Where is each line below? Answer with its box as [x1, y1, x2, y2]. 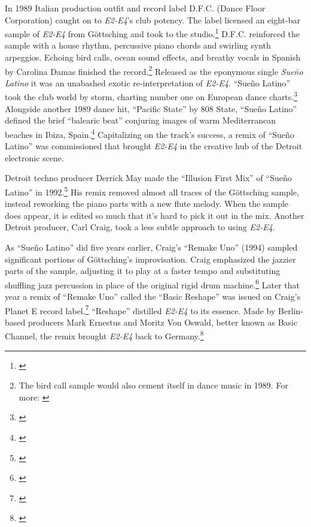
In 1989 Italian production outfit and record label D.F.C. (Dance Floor [5, 2, 266, 14]
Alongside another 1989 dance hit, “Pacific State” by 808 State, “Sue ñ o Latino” [5, 102, 297, 115]
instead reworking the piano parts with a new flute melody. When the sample [5, 197, 289, 210]
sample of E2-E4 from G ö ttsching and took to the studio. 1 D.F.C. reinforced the [5, 26, 300, 40]
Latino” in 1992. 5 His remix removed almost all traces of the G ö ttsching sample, [5, 183, 299, 198]
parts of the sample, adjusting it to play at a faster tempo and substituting [5, 264, 280, 277]
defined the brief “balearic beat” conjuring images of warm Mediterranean [5, 114, 276, 127]
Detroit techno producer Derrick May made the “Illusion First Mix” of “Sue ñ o [5, 171, 292, 184]
